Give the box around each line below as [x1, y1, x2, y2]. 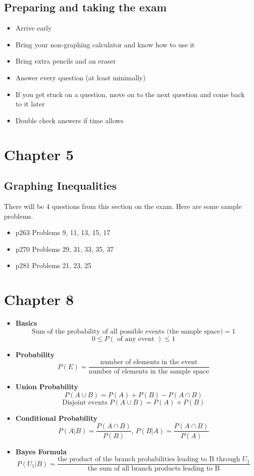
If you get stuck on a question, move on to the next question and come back [15, 89, 245, 99]
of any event [117, 335, 155, 342]
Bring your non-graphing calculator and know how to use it [15, 39, 195, 49]
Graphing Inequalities [4, 178, 117, 193]
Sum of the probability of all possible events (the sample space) [31, 328, 223, 335]
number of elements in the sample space [88, 368, 209, 375]
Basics [15, 318, 37, 328]
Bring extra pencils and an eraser [15, 56, 116, 66]
